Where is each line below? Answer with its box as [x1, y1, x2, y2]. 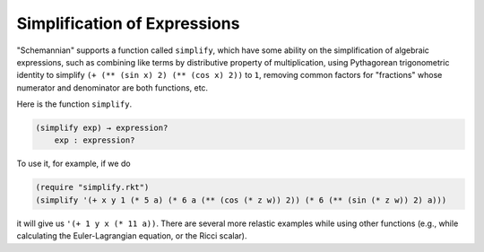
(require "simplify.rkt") [35, 182, 150, 193]
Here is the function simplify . [16, 99, 133, 109]
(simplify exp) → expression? [35, 123, 169, 134]
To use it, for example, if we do [16, 158, 131, 169]
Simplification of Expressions [16, 13, 240, 33]
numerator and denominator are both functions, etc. [16, 82, 209, 93]
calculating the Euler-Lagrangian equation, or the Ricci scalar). [16, 230, 247, 241]
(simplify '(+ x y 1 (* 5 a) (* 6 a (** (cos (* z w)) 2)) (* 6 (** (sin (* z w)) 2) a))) [35, 195, 447, 205]
